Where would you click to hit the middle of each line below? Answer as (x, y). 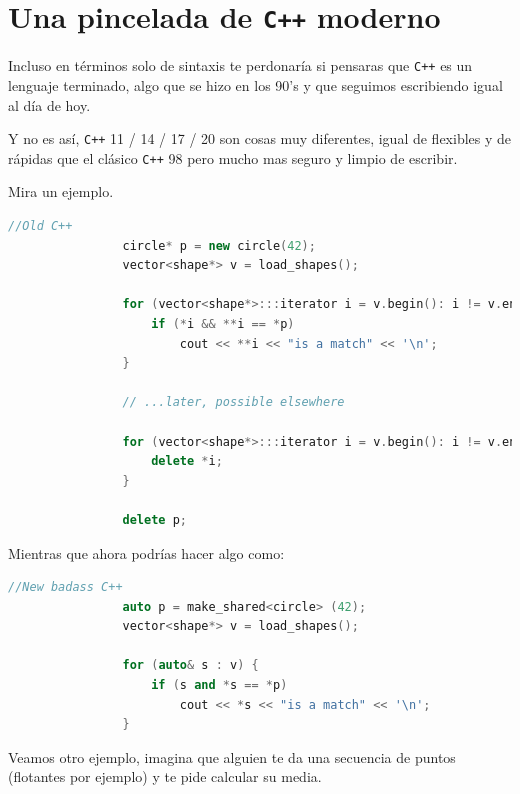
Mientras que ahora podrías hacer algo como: (146, 552)
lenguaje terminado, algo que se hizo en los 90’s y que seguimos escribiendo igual (255, 84)
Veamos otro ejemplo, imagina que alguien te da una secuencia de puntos (232, 756)
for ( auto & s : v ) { (190, 665)
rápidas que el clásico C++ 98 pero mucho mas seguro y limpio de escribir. (233, 157)
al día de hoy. (49, 104)
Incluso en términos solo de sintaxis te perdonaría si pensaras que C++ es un (240, 65)
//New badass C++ (65, 587)
